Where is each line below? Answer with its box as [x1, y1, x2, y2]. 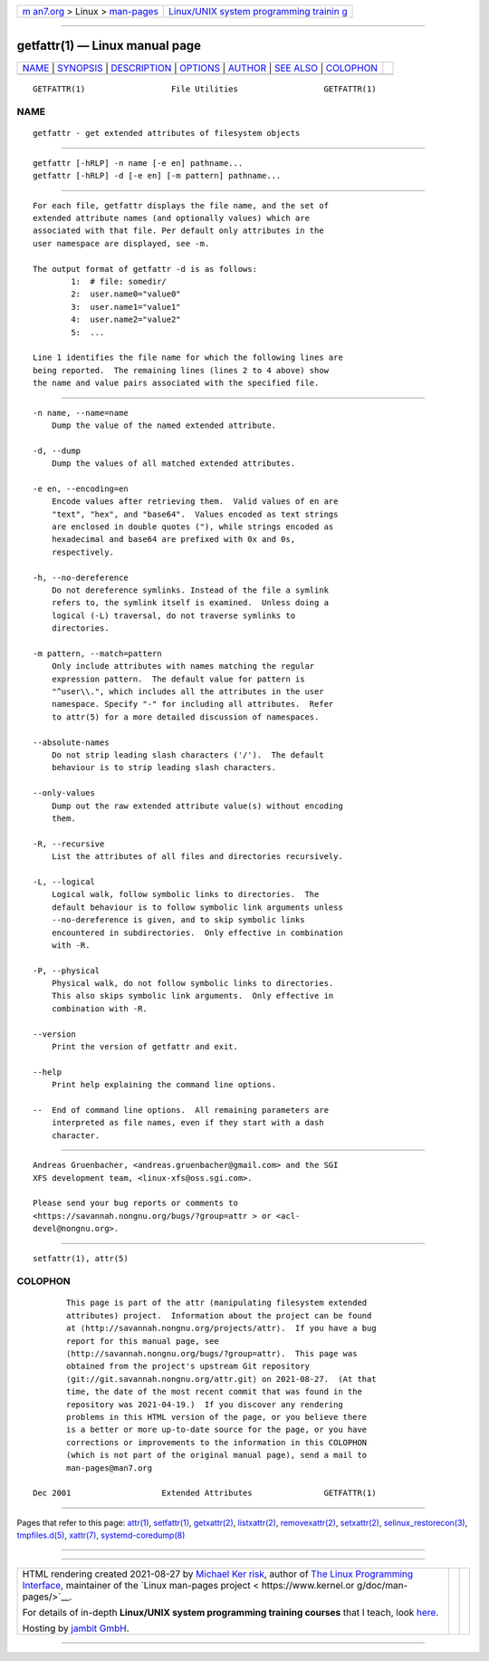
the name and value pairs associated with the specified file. [33, 378, 320, 389]
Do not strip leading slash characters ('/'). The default [51, 750, 325, 760]
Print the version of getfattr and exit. [51, 1042, 239, 1052]
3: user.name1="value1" [71, 302, 181, 312]
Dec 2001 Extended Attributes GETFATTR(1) [33, 1488, 377, 1499]
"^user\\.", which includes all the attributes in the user [51, 687, 325, 697]
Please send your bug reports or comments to [33, 1198, 239, 1209]
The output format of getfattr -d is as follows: [33, 264, 258, 274]
